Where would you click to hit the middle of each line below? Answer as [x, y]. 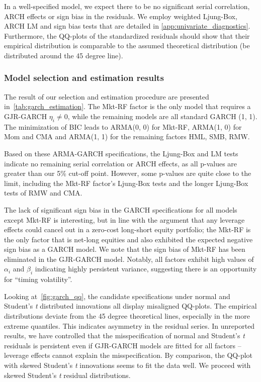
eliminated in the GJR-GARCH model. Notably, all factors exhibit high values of [129, 259]
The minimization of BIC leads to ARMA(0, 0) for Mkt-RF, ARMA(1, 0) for [123, 126]
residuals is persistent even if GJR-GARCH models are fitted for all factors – [123, 345]
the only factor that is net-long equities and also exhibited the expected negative [128, 239]
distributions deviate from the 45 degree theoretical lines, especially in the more [127, 316]
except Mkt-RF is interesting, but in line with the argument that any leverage [124, 219]
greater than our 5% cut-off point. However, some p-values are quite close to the [128, 173]
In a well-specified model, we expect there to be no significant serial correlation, [127, 6]
